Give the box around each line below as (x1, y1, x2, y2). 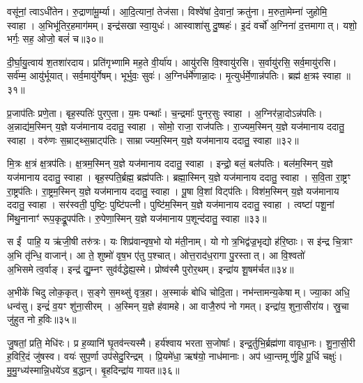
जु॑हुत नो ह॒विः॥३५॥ (7, 312, 77, 327)
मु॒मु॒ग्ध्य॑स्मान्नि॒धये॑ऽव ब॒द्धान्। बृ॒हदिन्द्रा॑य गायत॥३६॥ (7, 363, 180, 377)
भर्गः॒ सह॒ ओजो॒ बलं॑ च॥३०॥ (7, 31, 103, 46)
